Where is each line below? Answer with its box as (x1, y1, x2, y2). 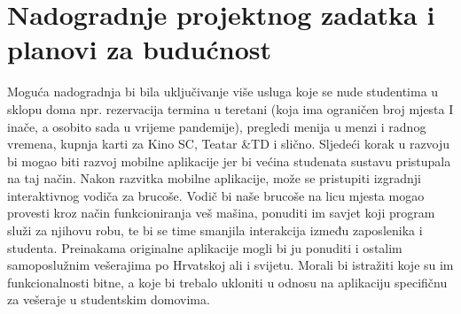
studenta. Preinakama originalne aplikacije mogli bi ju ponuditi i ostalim (7, 238, 402, 257)
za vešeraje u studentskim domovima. (7, 290, 210, 309)
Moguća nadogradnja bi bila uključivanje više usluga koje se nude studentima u (7, 82, 439, 101)
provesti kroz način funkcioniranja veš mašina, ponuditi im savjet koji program (7, 203, 435, 222)
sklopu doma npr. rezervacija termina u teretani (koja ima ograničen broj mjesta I (7, 99, 454, 118)
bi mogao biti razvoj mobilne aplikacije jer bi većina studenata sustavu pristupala (7, 151, 451, 170)
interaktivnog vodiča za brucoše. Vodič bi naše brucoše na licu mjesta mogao (7, 186, 425, 204)
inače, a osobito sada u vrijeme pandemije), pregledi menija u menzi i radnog (7, 117, 426, 135)
